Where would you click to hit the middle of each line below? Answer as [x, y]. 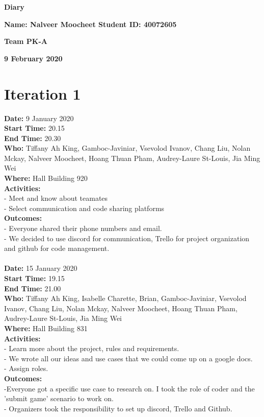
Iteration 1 [43, 93]
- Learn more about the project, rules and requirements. [92, 348]
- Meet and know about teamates [56, 198]
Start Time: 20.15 [34, 128]
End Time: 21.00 [33, 288]
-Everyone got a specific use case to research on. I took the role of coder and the [129, 388]
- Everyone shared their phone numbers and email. [83, 228]
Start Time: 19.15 [34, 278]
